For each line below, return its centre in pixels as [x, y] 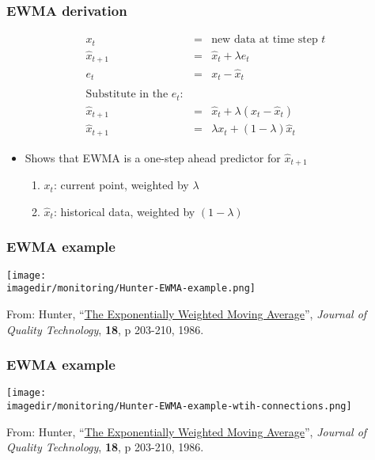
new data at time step [265, 40]
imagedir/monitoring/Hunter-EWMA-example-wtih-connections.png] [179, 407]
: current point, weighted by [121, 185]
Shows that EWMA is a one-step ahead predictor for [153, 157]
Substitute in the [127, 95]
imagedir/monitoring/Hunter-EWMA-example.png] [131, 289]
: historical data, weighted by [124, 211]
